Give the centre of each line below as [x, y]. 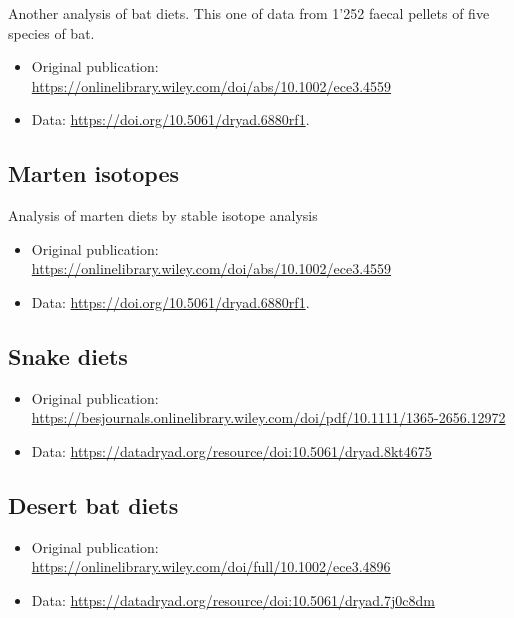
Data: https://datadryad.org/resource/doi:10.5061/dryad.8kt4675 [231, 450]
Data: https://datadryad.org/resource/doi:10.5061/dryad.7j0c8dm [233, 599]
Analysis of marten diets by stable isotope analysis [163, 215]
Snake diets [68, 355]
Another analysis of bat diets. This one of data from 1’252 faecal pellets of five [249, 13]
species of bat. [51, 32]
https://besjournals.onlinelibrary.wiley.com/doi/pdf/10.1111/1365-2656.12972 [268, 417]
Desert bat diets [93, 504]
